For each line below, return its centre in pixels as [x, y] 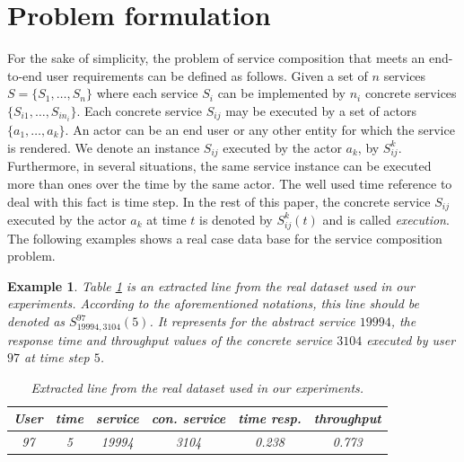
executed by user [411, 339]
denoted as [36, 321]
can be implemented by [281, 93]
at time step [57, 357]
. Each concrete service [140, 110]
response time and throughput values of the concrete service [170, 339]
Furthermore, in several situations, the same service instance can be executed [219, 166]
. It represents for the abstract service [252, 321]
